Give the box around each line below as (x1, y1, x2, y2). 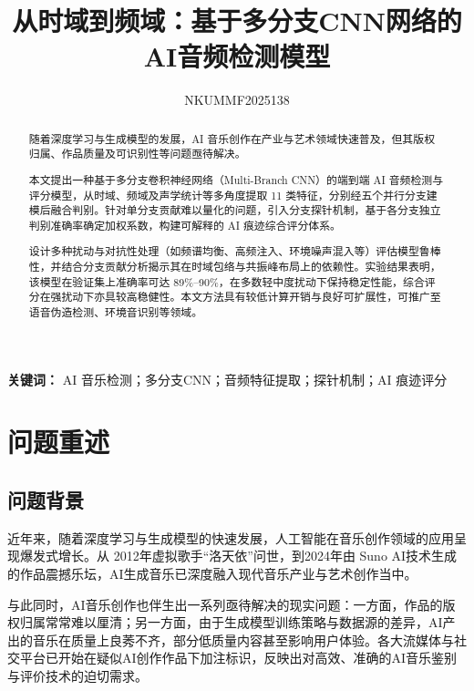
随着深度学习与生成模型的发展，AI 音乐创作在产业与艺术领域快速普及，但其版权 (28, 130, 436, 146)
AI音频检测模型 (143, 37, 331, 75)
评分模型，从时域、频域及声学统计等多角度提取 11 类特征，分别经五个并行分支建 (28, 187, 438, 202)
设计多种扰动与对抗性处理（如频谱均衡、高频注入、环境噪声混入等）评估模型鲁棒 (28, 243, 441, 259)
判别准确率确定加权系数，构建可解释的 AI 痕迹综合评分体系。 (28, 217, 341, 232)
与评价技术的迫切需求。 (7, 666, 148, 686)
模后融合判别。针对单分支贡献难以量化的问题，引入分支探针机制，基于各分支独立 (28, 202, 441, 218)
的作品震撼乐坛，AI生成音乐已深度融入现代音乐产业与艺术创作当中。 (7, 564, 417, 583)
